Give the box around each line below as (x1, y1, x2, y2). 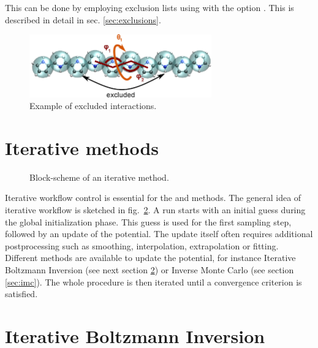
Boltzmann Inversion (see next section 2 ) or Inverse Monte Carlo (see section (5, 263, 294, 276)
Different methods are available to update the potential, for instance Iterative (5, 251, 296, 264)
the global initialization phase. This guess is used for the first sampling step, (5, 215, 292, 228)
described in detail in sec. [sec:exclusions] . (5, 13, 161, 26)
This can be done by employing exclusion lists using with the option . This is (5, 1, 294, 13)
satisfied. (5, 287, 38, 300)
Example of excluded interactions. (29, 99, 157, 112)
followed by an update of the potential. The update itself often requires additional (5, 227, 313, 240)
